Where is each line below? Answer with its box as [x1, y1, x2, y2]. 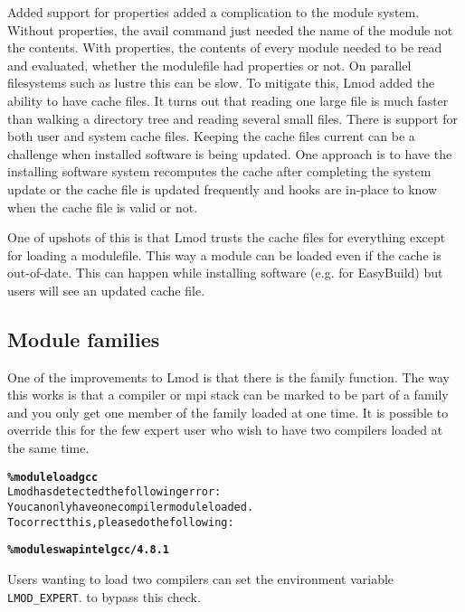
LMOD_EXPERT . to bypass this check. [7, 587, 201, 606]
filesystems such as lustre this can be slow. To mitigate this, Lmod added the [7, 73, 435, 92]
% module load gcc [7, 470, 99, 484]
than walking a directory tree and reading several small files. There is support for [7, 108, 459, 127]
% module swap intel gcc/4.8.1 [7, 543, 169, 557]
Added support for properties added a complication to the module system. [7, 3, 420, 21]
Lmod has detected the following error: [7, 485, 222, 499]
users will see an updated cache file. [7, 280, 205, 299]
